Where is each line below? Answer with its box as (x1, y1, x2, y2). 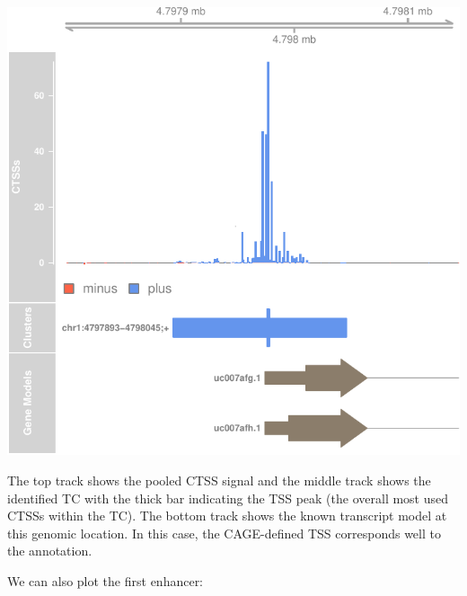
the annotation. (7, 541, 93, 560)
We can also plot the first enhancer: (7, 571, 204, 590)
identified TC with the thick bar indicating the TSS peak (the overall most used (7, 488, 449, 507)
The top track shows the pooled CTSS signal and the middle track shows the (7, 471, 431, 490)
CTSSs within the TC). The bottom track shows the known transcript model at (7, 506, 447, 525)
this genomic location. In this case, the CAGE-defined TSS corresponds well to (7, 523, 441, 542)
